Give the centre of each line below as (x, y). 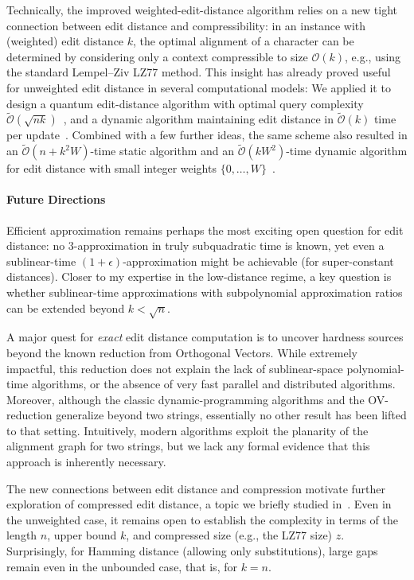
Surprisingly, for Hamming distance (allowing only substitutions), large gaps (192, 551)
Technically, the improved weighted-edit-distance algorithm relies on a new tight (202, 10)
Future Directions (56, 199)
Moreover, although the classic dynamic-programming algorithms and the (186, 399)
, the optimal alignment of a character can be (244, 41)
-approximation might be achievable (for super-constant (258, 261)
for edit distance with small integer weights (111, 168)
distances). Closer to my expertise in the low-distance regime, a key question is (199, 276)
